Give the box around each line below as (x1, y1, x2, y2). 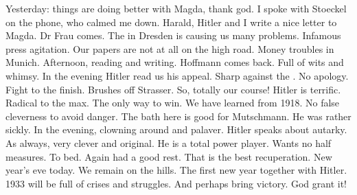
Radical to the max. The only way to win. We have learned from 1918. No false (5, 95, 340, 110)
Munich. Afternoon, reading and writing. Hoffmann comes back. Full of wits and (5, 55, 344, 69)
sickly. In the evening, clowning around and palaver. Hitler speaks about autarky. (5, 122, 347, 137)
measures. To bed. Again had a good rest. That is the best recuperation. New (5, 149, 332, 163)
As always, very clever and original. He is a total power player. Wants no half (5, 135, 332, 150)
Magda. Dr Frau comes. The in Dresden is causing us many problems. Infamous (5, 28, 341, 43)
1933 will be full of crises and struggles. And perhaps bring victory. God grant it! (5, 176, 347, 190)
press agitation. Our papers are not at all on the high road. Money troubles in (5, 41, 334, 56)
